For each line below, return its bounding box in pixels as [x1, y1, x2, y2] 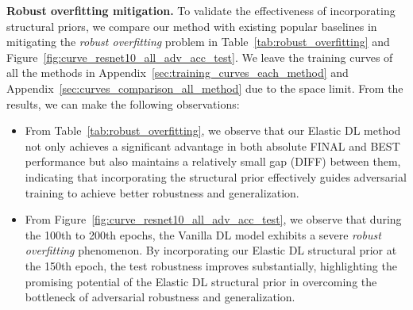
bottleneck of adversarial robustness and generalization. [25, 289, 295, 305]
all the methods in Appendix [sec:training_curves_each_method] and [6, 64, 349, 81]
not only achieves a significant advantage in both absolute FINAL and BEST [25, 137, 400, 154]
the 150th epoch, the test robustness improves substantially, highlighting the [25, 257, 397, 274]
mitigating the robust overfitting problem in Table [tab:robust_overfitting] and [6, 33, 390, 50]
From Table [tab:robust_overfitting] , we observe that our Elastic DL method [25, 122, 401, 139]
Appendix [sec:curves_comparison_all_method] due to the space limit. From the [6, 79, 403, 96]
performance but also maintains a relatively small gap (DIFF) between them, [25, 153, 401, 170]
